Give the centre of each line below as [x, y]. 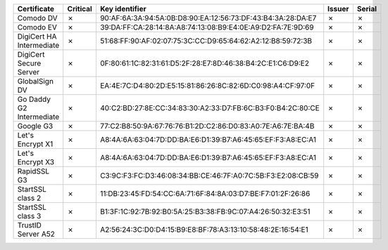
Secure [29, 63]
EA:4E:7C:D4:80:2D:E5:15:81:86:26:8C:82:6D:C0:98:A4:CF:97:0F [207, 86]
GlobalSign [36, 81]
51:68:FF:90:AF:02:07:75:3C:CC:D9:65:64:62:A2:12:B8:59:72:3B [206, 41]
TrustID [30, 225]
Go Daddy [34, 99]
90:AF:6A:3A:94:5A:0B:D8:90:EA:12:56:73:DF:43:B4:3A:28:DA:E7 [208, 18]
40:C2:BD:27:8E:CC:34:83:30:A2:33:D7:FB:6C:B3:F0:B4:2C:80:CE [209, 108]
